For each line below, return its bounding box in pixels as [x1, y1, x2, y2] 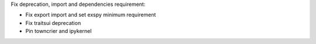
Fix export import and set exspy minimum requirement [25, 12, 156, 19]
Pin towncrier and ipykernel [25, 28, 92, 35]
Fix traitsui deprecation [25, 19, 81, 26]
